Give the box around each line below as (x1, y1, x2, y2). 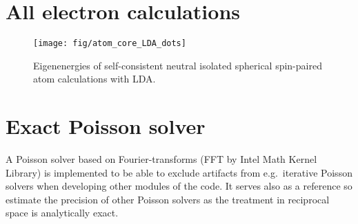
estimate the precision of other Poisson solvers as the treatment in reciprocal (6, 192, 330, 206)
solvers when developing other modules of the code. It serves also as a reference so (6, 179, 352, 193)
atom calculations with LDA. (33, 71, 156, 86)
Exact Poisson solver (6, 112, 206, 140)
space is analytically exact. (6, 205, 119, 220)
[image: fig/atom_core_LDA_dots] (33, 38, 186, 49)
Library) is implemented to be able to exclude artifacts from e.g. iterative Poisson (6, 165, 352, 179)
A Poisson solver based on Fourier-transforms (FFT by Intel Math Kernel (6, 152, 317, 166)
